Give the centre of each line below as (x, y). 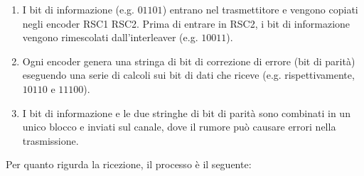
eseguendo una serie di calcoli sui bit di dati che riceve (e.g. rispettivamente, (188, 75)
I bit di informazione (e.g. (78, 9)
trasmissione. (50, 140)
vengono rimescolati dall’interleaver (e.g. (110, 37)
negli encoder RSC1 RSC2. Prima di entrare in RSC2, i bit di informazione (186, 23)
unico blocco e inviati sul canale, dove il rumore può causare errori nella (179, 127)
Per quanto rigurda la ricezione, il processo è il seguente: (129, 164)
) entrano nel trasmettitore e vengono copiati (260, 9)
